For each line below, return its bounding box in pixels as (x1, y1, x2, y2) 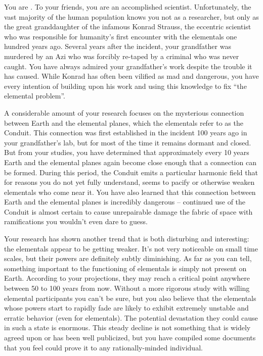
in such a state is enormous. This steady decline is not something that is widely (4, 322, 251, 333)
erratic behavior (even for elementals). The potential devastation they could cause (4, 312, 258, 323)
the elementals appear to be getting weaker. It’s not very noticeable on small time (4, 243, 258, 253)
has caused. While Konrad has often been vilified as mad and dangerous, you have (4, 71, 259, 81)
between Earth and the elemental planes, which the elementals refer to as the (4, 117, 243, 128)
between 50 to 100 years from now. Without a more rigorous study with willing (4, 283, 250, 293)
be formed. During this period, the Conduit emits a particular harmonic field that (4, 167, 258, 177)
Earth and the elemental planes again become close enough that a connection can (4, 157, 256, 167)
